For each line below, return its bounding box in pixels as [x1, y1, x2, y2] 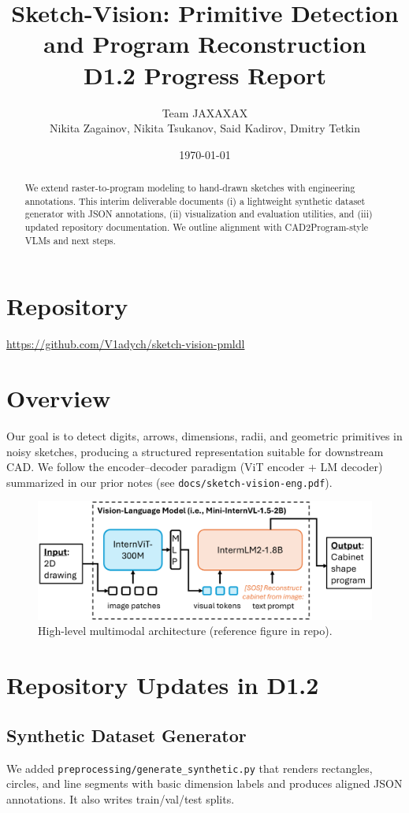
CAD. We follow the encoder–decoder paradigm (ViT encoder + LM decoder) [6, 458, 383, 475]
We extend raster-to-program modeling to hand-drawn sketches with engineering [24, 181, 355, 195]
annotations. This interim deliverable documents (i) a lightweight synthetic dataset [24, 194, 366, 207]
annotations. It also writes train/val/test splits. [6, 790, 235, 807]
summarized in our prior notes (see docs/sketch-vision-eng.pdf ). [6, 473, 333, 490]
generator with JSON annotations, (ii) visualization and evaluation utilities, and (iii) [24, 207, 373, 221]
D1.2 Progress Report [84, 58, 326, 91]
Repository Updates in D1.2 [6, 669, 319, 701]
